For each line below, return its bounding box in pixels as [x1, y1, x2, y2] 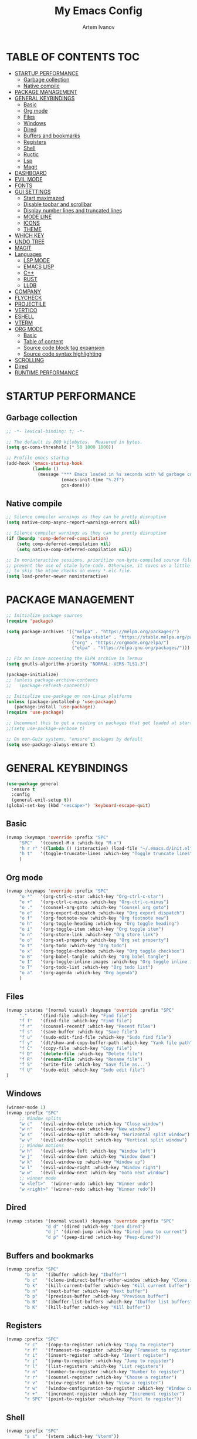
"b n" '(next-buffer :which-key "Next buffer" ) [24, 1288, 148, 1294]
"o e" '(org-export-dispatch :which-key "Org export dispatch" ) [19, 910, 185, 916]
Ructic [23, 151, 39, 158]
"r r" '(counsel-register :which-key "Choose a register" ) [24, 1374, 177, 1380]
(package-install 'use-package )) [13, 704, 96, 710]
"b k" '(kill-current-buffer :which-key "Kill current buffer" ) [24, 1282, 191, 1289]
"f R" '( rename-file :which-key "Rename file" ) [19, 1056, 143, 1062]
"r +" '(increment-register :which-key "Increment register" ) [24, 1391, 185, 1397]
